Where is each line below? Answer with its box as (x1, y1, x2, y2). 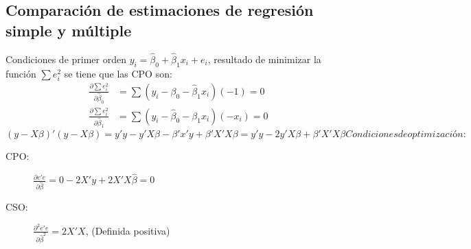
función (5, 66, 36, 80)
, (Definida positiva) (85, 223, 170, 237)
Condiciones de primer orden (5, 51, 126, 66)
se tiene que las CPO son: (64, 66, 172, 80)
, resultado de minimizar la (207, 51, 321, 66)
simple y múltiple (5, 19, 132, 40)
